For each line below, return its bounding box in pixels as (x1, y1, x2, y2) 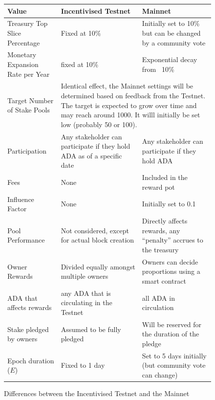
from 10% (142, 64, 174, 74)
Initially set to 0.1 (142, 199, 196, 209)
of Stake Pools (7, 105, 50, 115)
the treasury (142, 244, 179, 254)
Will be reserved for (142, 319, 201, 329)
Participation (7, 146, 46, 156)
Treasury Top (7, 18, 48, 28)
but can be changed (142, 27, 201, 38)
